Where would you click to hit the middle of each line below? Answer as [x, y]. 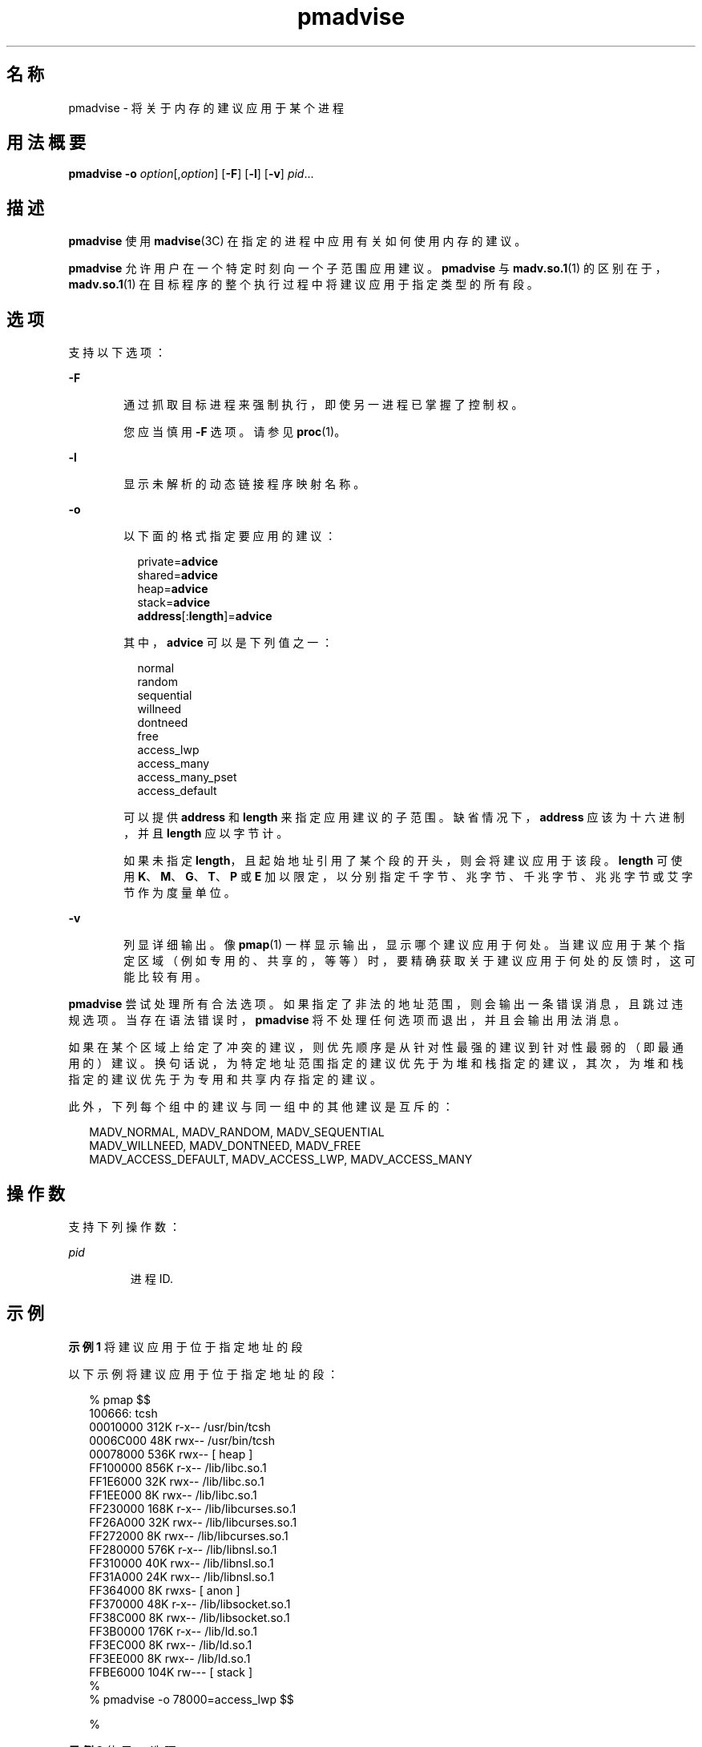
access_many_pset [187, 777]
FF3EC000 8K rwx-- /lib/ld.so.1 [171, 1644]
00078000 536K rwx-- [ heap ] [171, 1454]
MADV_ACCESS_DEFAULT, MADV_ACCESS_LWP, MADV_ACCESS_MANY [281, 1160]
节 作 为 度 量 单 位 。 [180, 893]
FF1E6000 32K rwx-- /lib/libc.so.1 [177, 1481]
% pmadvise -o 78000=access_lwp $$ [192, 1699]
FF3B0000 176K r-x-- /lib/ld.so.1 [173, 1631]
